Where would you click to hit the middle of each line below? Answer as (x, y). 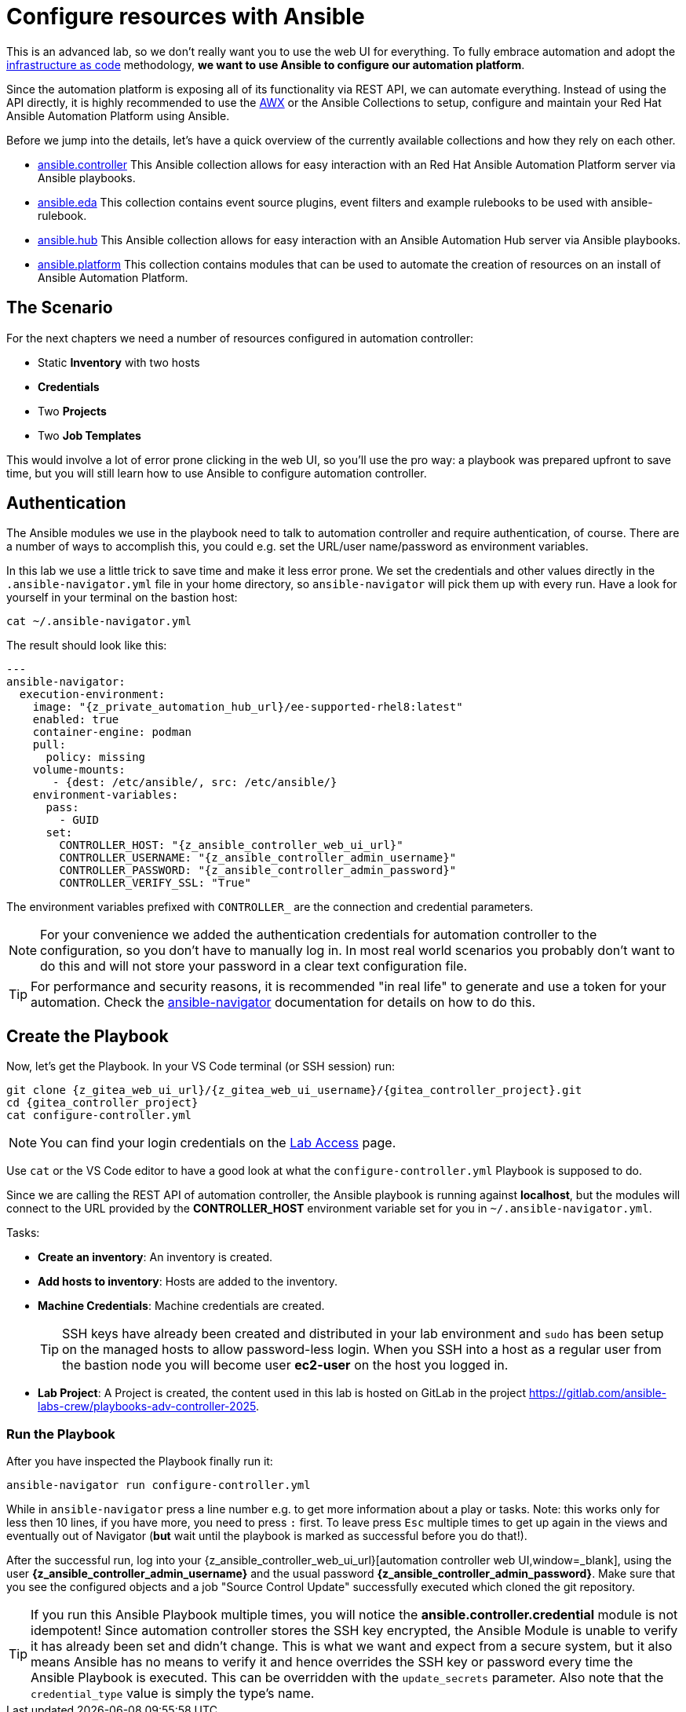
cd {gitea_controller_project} (102, 1103)
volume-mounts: (79, 770)
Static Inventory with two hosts (119, 362)
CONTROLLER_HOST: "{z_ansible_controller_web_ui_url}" (231, 845)
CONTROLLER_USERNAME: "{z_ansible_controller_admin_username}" (258, 858)
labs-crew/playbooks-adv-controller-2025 (147, 1407)
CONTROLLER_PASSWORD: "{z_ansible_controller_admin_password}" (258, 871)
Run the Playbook (61, 1434)
